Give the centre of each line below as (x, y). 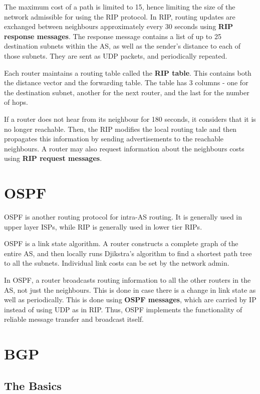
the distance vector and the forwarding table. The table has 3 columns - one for (126, 82)
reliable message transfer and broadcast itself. (74, 319)
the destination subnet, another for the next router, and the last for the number (127, 92)
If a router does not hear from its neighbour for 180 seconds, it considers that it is (130, 119)
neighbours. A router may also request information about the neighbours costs (124, 148)
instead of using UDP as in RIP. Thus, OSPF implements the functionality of (123, 309)
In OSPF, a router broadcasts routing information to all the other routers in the (127, 280)
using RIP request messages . (53, 158)
